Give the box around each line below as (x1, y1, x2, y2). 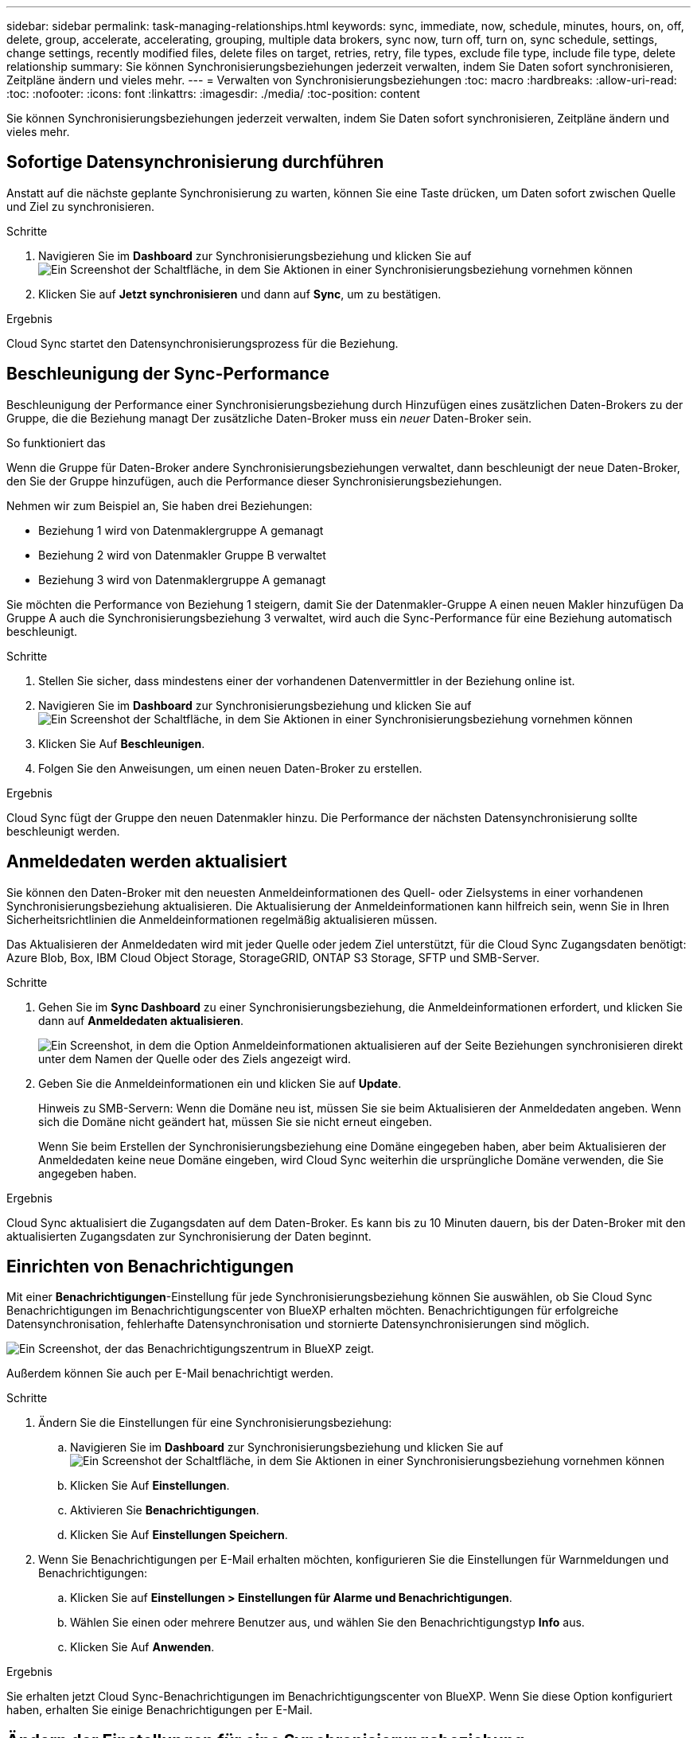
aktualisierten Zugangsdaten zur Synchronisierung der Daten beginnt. (6, 1229, 372, 1243)
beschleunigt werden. (6, 824, 120, 838)
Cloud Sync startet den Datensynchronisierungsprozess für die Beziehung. (6, 336, 399, 350)
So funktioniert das (6, 435, 106, 450)
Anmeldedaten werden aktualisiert (6, 851, 287, 872)
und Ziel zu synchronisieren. (6, 199, 155, 213)
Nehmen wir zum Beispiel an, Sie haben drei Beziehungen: (6, 498, 313, 512)
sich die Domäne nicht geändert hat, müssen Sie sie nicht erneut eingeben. (38, 1114, 432, 1128)
